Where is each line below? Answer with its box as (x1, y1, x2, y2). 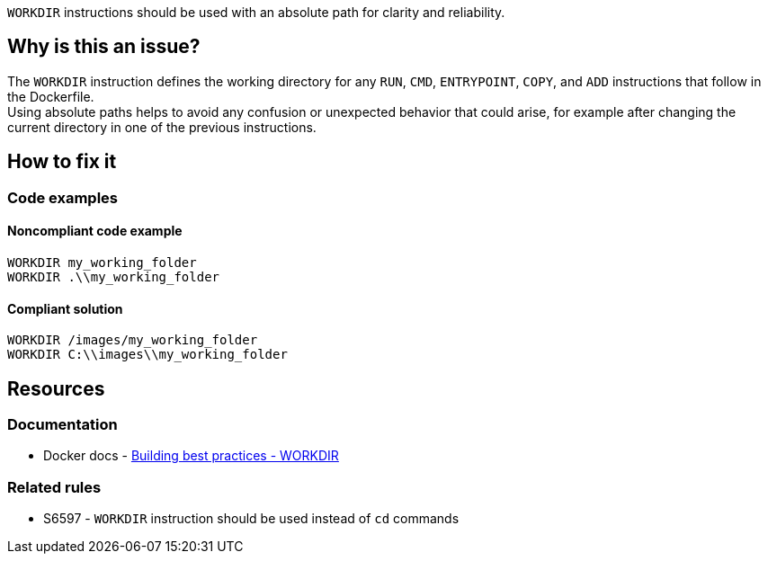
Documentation (7, 414, 118, 433)
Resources (7, 377, 105, 400)
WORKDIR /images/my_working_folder (7, 333, 258, 348)
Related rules (7, 477, 102, 496)
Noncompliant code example (7, 223, 183, 239)
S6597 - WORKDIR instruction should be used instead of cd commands (43, 511, 460, 527)
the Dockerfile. (7, 88, 94, 104)
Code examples (7, 188, 119, 207)
